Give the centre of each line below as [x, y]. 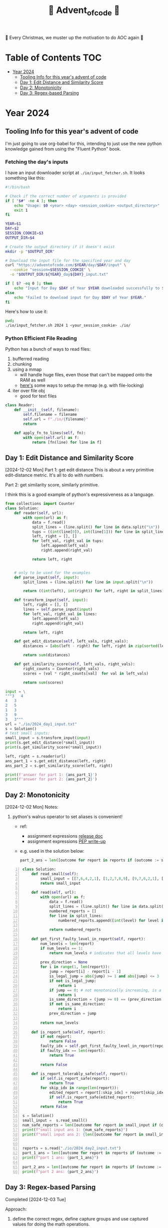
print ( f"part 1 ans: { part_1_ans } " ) [60, 1158]
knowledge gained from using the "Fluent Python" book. [63, 149]
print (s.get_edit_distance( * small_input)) [50, 743]
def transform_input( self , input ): [51, 600]
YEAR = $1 [13, 224]
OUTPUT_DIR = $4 [20, 238]
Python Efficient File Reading [41, 338]
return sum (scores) [43, 683]
